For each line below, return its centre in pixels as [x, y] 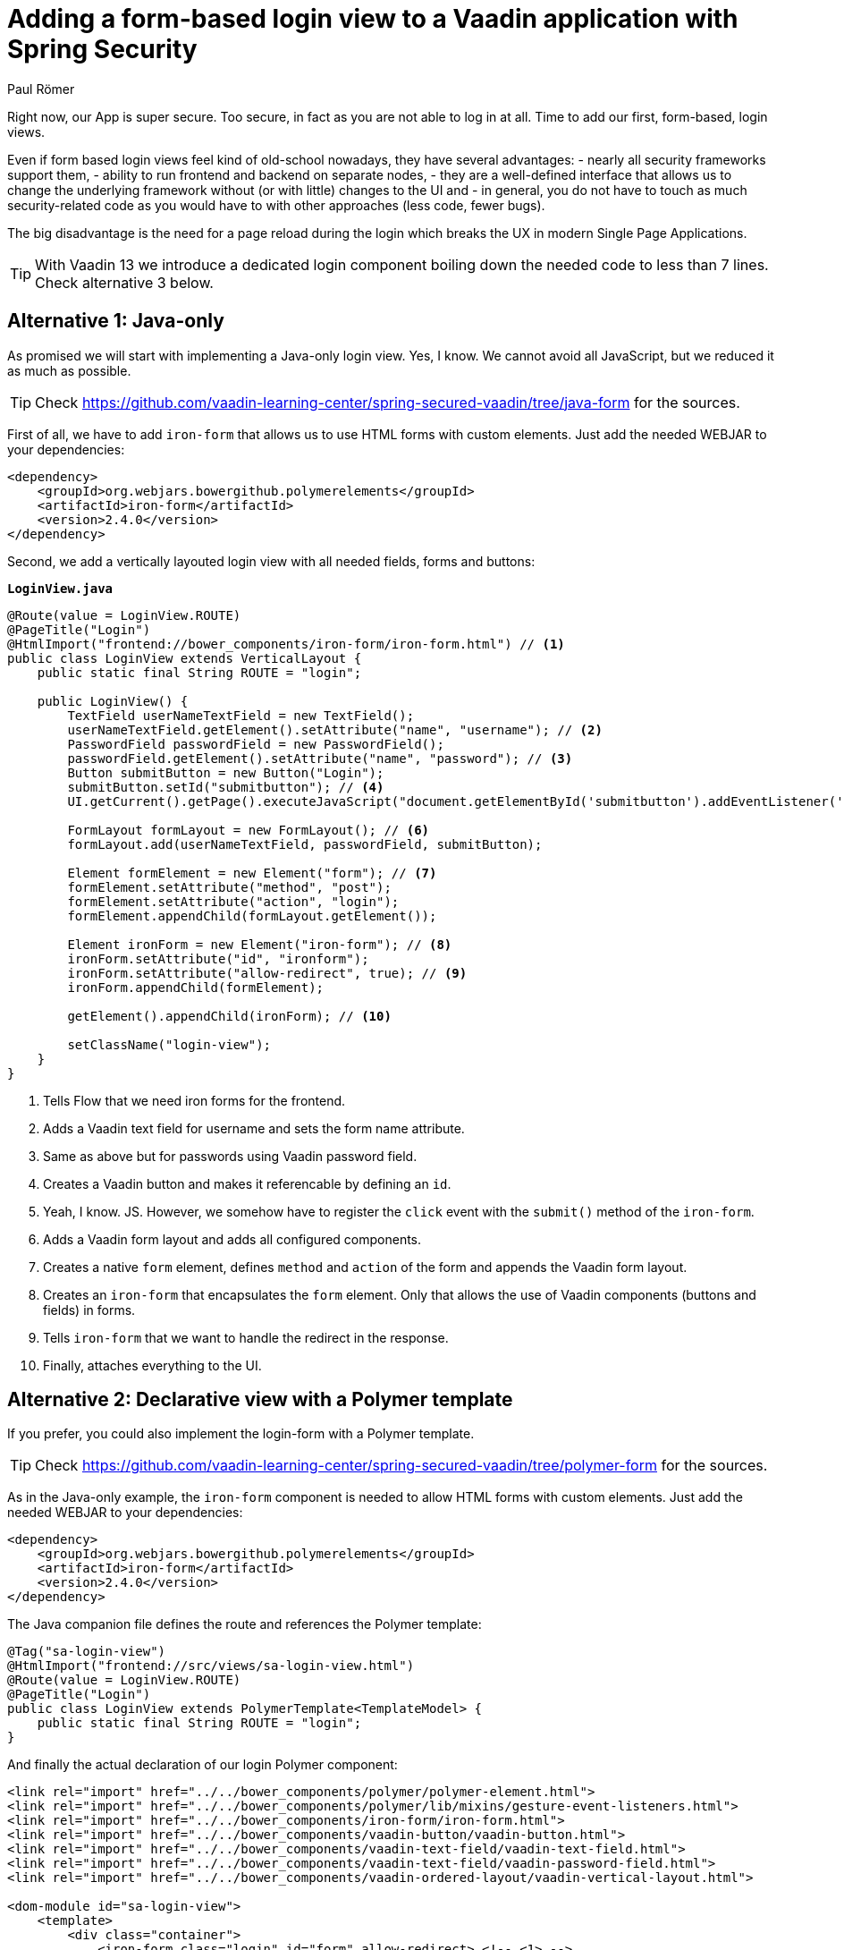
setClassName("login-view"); [169, 1044]
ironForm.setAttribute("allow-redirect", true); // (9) [267, 973]
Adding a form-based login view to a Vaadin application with [373, 19]
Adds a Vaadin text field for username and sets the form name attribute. [254, 1128]
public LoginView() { [113, 701]
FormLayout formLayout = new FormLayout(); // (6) [249, 830]
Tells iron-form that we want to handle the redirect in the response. [246, 1337]
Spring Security [102, 49]
